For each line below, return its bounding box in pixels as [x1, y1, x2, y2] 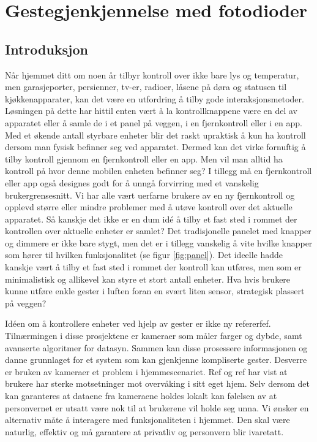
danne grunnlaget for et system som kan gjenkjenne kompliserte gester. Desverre [5, 353, 307, 366]
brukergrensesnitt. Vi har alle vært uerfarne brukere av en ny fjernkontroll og [5, 188, 295, 201]
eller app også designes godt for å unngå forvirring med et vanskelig [5, 176, 259, 189]
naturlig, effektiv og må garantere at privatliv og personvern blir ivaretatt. [5, 425, 284, 438]
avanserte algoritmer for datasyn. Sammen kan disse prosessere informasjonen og [5, 341, 308, 354]
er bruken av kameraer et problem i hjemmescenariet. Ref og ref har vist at [5, 365, 288, 378]
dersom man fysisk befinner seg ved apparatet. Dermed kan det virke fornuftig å [5, 140, 306, 153]
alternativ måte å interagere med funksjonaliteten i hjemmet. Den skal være [5, 413, 290, 426]
